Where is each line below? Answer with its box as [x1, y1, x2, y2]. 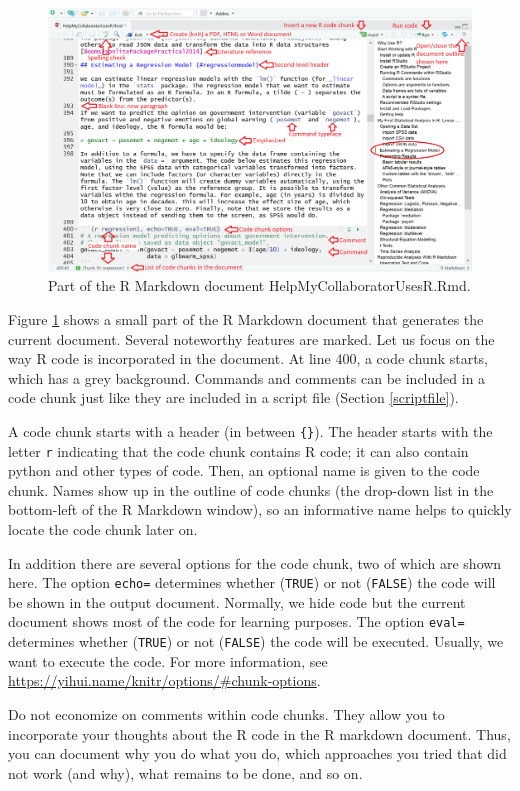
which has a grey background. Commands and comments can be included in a [8, 367, 486, 388]
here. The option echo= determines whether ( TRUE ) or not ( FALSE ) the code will [8, 572, 496, 593]
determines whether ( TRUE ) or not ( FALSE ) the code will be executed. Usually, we [8, 631, 504, 652]
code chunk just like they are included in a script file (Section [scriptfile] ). [8, 387, 459, 408]
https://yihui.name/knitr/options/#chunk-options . [8, 670, 321, 691]
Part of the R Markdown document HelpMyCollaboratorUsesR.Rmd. [48, 275, 471, 296]
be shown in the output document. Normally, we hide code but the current [8, 591, 466, 612]
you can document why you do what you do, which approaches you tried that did [8, 743, 507, 764]
